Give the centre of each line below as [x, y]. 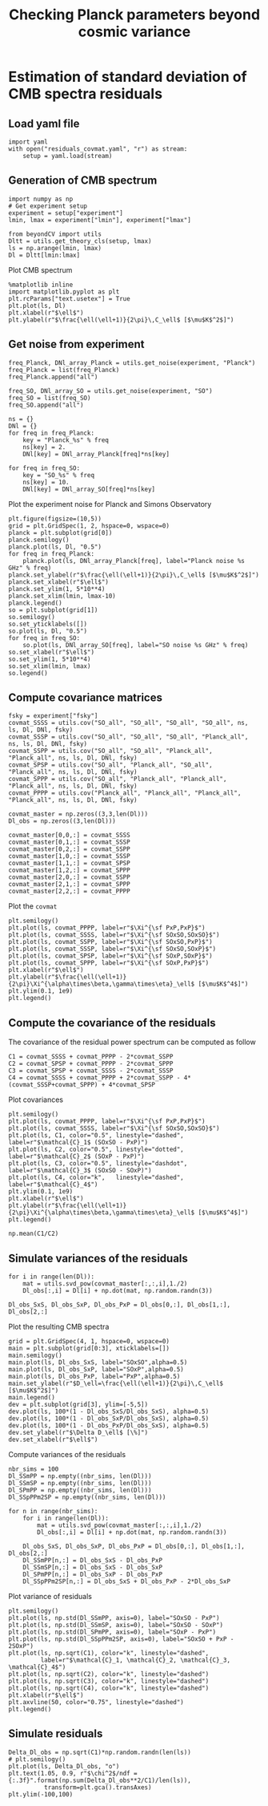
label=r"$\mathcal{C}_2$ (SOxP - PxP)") [77, 1156]
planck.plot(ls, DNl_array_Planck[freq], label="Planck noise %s [134, 561]
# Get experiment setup [48, 206]
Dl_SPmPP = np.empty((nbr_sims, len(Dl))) [80, 1490]
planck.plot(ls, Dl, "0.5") [55, 547]
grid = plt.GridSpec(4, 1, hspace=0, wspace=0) [89, 1342]
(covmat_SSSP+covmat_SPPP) [53, 1085]
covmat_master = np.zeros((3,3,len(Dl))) [78, 814]
